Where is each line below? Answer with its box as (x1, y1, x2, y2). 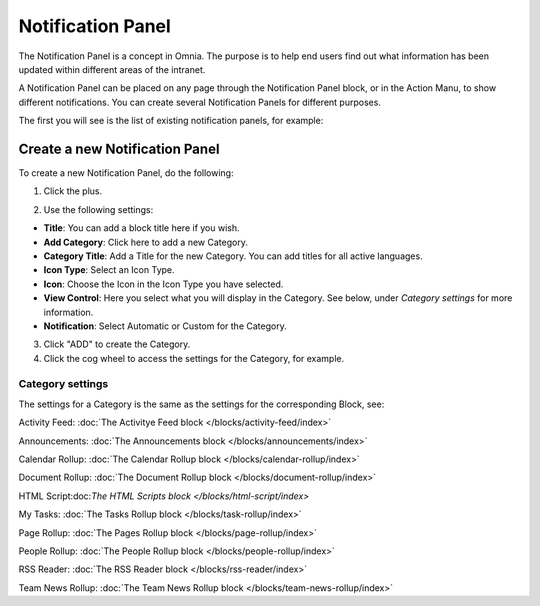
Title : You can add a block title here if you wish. (43, 222, 240, 234)
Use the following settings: (43, 203, 154, 215)
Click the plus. (43, 185, 103, 197)
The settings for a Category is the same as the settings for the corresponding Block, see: (18, 398, 385, 410)
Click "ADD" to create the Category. (43, 338, 191, 350)
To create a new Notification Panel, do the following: (18, 167, 234, 179)
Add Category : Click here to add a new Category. (43, 236, 249, 248)
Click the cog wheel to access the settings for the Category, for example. (43, 352, 345, 364)
